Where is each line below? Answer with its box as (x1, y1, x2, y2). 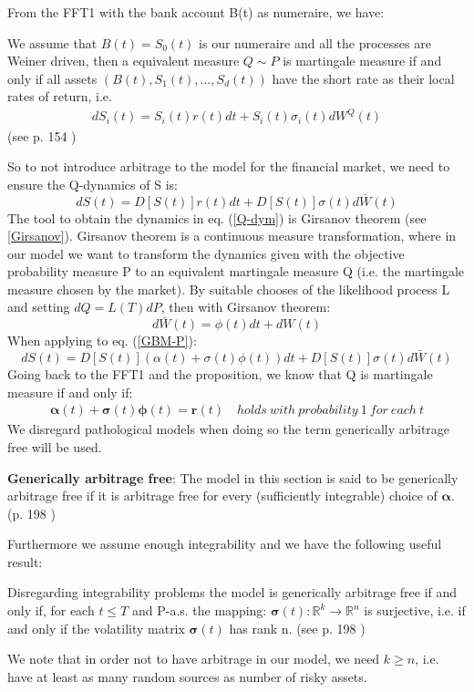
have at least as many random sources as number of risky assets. (7, 666, 367, 686)
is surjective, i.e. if (364, 601, 466, 620)
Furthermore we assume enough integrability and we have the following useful (7, 534, 442, 553)
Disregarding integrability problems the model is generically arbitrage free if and (7, 583, 458, 602)
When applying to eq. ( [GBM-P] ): (7, 331, 197, 350)
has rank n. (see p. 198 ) (229, 618, 366, 637)
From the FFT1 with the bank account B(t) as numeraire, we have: (7, 3, 385, 21)
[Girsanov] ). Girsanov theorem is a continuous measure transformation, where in (7, 226, 457, 245)
